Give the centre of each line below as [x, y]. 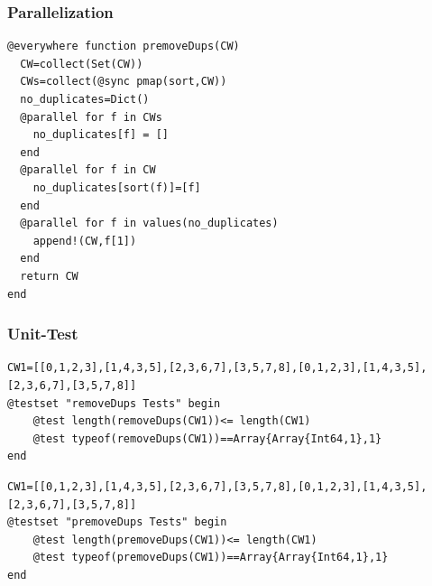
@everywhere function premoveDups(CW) [124, 47]
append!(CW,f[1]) [85, 241]
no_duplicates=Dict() [85, 99]
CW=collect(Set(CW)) [82, 64]
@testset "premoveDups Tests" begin [117, 522]
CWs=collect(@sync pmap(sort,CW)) [124, 82]
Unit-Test [43, 334]
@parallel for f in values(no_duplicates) [149, 223]
